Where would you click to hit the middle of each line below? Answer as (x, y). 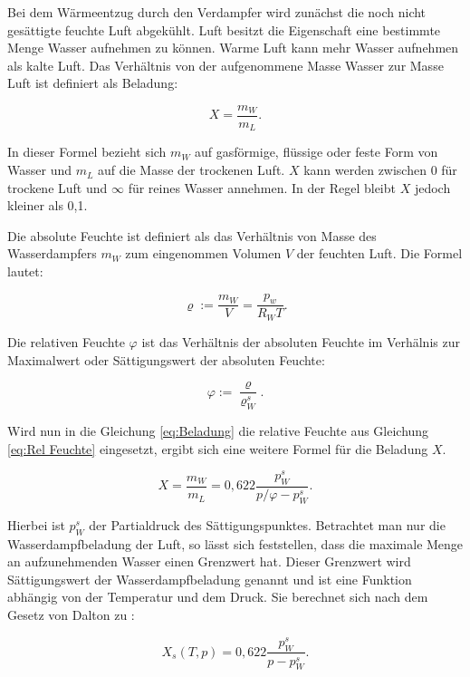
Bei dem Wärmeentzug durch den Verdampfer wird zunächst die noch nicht (217, 12)
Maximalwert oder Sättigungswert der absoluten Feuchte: (166, 359)
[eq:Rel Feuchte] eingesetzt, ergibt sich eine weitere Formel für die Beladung (218, 448)
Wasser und (39, 170)
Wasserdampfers (52, 253)
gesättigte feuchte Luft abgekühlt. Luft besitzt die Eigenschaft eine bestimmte (224, 29)
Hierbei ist (36, 524)
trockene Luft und (58, 187)
